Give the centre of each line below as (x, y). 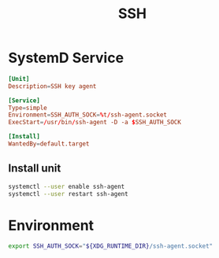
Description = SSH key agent (52, 86)
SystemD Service (66, 58)
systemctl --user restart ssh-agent (68, 193)
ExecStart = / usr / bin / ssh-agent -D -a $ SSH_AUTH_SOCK (95, 123)
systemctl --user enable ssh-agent (67, 186)
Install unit (35, 169)
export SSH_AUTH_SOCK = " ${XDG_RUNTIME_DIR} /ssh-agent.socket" (111, 246)
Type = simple (28, 108)
